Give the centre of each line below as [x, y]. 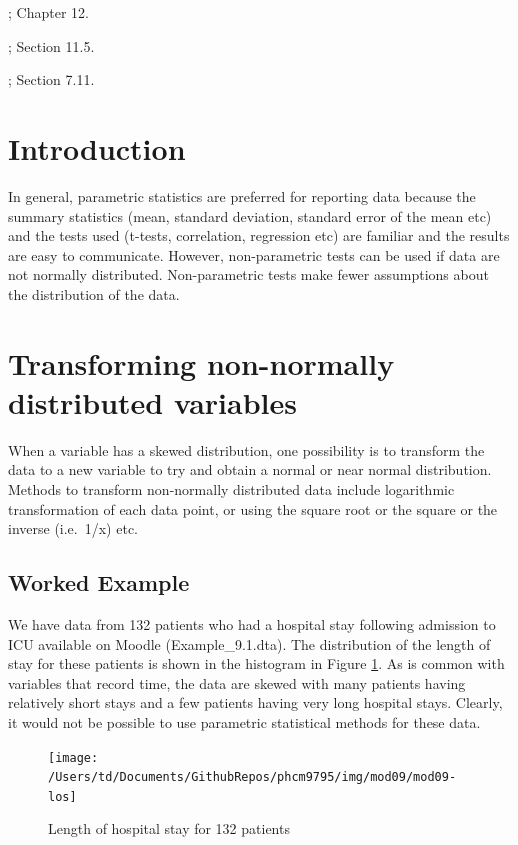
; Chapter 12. [48, 12]
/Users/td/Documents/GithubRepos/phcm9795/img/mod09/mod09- [252, 777]
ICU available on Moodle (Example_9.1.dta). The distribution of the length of [249, 643]
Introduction [97, 147]
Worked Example [99, 582]
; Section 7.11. [51, 79]
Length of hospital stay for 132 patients [169, 828]
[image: [73, 757]
